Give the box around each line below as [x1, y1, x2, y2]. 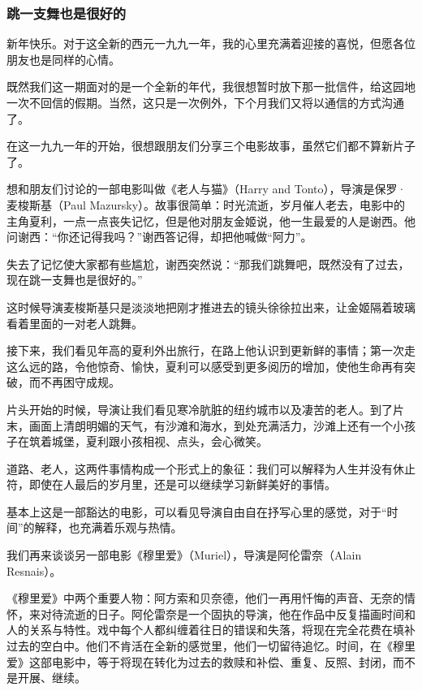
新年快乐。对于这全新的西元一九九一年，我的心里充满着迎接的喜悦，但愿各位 [6, 35, 416, 52]
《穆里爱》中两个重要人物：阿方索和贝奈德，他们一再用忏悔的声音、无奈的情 [6, 590, 416, 607]
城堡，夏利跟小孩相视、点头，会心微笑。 [51, 433, 268, 450]
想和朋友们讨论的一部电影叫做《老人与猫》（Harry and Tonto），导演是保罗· [6, 180, 407, 197]
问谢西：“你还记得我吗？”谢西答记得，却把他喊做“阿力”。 [6, 228, 312, 245]
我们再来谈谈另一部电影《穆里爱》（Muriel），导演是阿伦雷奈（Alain [6, 546, 362, 564]
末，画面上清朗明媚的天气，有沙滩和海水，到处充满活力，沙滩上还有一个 [6, 417, 393, 434]
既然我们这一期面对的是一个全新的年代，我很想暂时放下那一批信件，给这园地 [6, 78, 416, 95]
